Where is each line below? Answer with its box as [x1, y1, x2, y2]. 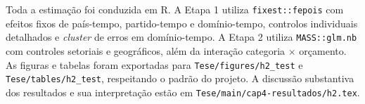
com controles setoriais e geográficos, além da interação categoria [6, 43, 286, 58]
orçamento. [299, 43, 347, 58]
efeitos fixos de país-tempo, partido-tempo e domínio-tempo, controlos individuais [6, 15, 358, 30]
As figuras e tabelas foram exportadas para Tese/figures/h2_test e [6, 57, 303, 72]
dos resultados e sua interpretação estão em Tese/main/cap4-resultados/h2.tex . [6, 84, 360, 99]
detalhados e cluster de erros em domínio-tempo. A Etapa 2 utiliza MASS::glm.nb [6, 30, 357, 44]
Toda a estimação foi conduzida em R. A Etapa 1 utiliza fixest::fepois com [6, 2, 344, 16]
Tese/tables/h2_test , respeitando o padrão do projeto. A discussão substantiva [6, 71, 354, 86]
